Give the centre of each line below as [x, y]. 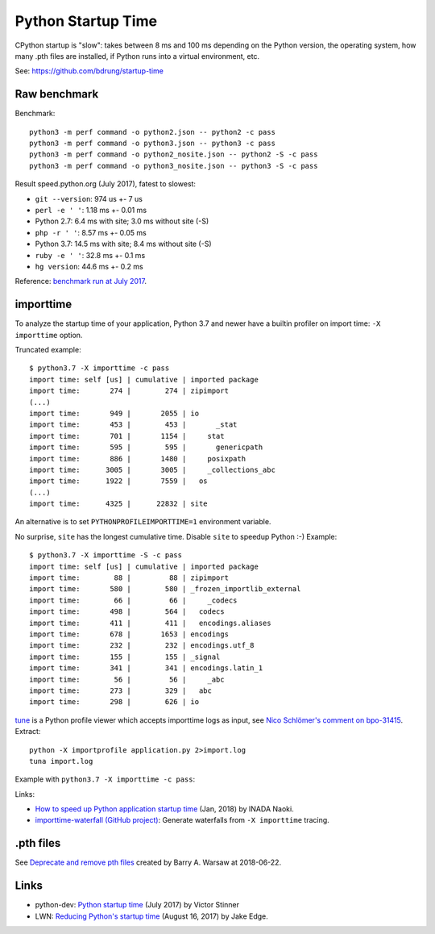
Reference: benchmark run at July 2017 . [81, 281]
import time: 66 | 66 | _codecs [133, 600]
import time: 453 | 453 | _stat [133, 425]
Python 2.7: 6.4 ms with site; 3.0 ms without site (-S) [122, 221]
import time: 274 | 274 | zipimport [129, 391]
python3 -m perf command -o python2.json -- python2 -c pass [152, 132]
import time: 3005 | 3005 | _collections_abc [152, 469]
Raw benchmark [57, 94]
